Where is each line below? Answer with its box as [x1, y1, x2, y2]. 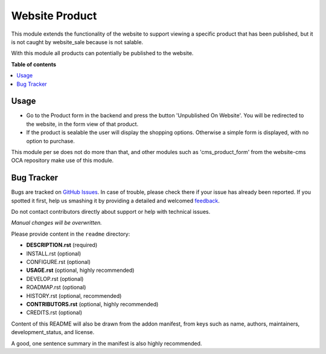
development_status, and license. [11, 329, 95, 336]
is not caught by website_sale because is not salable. [11, 38, 144, 45]
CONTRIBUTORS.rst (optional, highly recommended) [26, 300, 159, 307]
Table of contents [11, 60, 57, 68]
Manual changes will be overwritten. [11, 219, 102, 227]
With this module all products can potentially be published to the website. [11, 50, 194, 57]
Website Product [11, 9, 97, 22]
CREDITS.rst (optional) [26, 309, 83, 317]
